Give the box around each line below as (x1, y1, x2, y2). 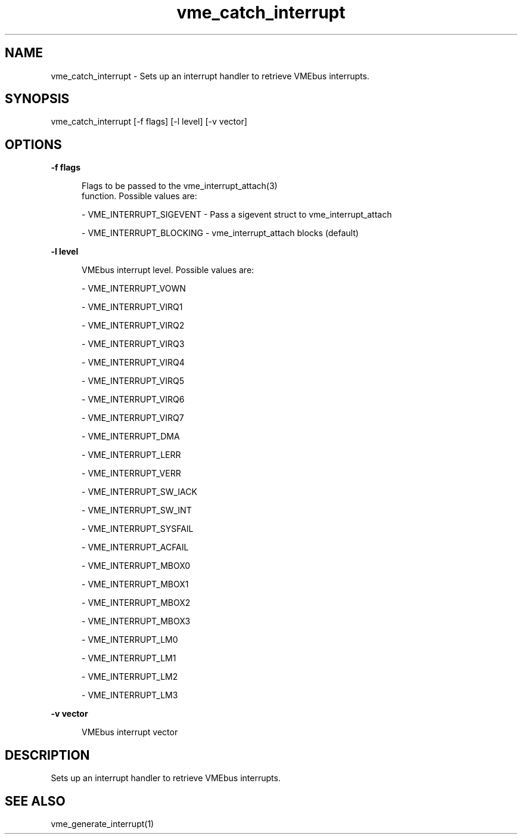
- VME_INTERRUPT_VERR (82, 468, 181, 479)
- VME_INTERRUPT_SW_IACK (82, 487, 197, 497)
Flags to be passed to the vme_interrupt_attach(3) (82, 181, 278, 191)
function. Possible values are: (82, 191, 197, 202)
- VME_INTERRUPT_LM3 (82, 690, 178, 701)
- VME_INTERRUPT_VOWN (82, 283, 186, 294)
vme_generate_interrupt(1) (51, 818, 154, 829)
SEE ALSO (5, 793, 66, 809)
